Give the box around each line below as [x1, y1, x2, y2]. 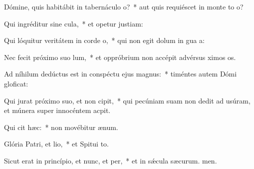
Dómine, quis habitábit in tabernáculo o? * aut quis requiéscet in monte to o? [4, 1, 244, 11]
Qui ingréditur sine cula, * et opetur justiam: [4, 18, 143, 28]
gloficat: [4, 78, 28, 88]
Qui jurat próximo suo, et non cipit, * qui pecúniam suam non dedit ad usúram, [4, 95, 251, 105]
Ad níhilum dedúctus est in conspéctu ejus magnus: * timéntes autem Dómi [4, 68, 237, 79]
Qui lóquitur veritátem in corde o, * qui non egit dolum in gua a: [4, 35, 205, 45]
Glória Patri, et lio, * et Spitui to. [4, 138, 109, 149]
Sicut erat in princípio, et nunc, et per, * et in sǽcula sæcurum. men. [4, 155, 217, 165]
